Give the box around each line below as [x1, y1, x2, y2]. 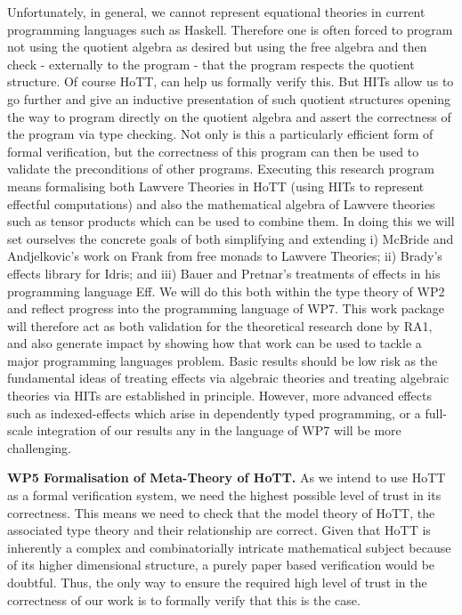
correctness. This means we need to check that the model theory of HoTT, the [7, 503, 435, 522]
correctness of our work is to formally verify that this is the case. [7, 590, 361, 609]
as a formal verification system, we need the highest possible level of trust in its [7, 486, 442, 505]
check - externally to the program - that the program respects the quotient [7, 54, 415, 73]
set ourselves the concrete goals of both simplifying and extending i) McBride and [7, 229, 454, 247]
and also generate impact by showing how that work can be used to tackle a [7, 334, 422, 352]
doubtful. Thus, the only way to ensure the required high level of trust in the [7, 573, 427, 591]
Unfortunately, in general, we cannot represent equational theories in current [7, 3, 426, 20]
